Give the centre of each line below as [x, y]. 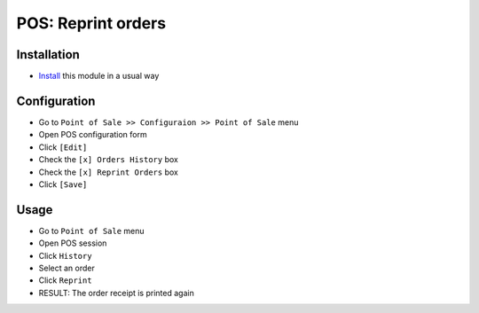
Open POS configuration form [93, 135]
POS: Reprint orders [91, 23]
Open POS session [73, 243]
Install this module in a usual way [99, 76]
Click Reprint [65, 280]
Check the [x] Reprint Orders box [109, 172]
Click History [65, 255]
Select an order [67, 268]
